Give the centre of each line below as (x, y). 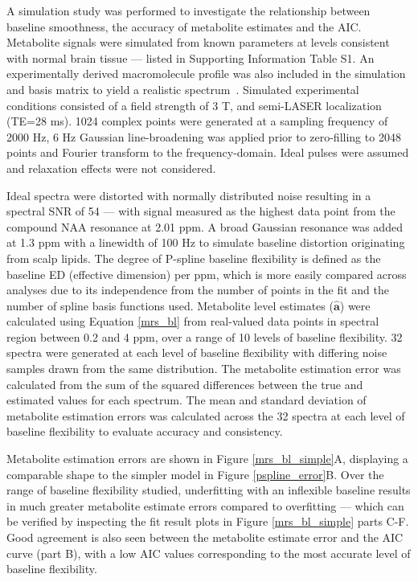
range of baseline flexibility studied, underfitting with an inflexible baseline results (209, 490)
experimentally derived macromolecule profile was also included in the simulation (206, 74)
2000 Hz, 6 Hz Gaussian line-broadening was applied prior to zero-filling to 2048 (204, 136)
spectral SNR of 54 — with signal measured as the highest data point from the (201, 211)
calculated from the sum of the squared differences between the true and (185, 384)
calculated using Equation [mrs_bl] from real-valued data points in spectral (193, 321)
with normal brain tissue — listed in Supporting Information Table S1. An (191, 57)
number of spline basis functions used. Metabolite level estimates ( (170, 305)
